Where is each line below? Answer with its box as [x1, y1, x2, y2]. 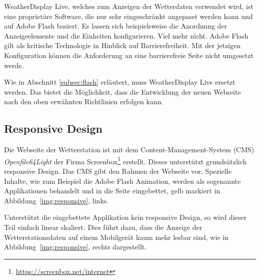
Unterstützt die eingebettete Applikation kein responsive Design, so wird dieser [4, 212, 246, 222]
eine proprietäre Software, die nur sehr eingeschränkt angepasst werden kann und [4, 11, 253, 21]
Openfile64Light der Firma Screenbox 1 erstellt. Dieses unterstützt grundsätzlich [4, 154, 247, 166]
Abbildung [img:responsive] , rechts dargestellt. [4, 241, 147, 252]
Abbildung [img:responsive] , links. [4, 195, 109, 205]
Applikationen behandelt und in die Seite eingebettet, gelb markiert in [4, 185, 220, 196]
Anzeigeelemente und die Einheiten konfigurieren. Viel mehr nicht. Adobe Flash [4, 30, 248, 41]
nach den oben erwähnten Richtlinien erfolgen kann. [4, 96, 163, 107]
